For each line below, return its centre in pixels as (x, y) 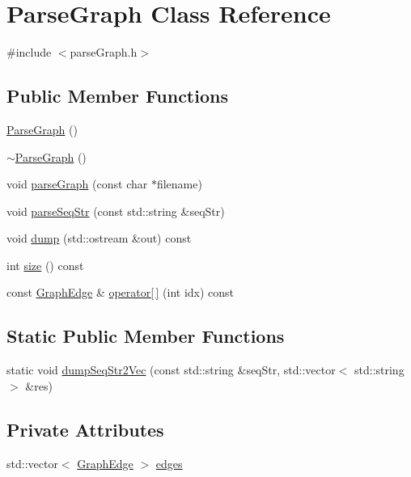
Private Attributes (85, 429)
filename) (179, 184)
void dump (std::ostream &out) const (99, 238)
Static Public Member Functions (146, 336)
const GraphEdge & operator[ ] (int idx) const (121, 292)
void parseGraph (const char (77, 184)
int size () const (45, 265)
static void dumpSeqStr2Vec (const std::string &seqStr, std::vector (171, 370)
